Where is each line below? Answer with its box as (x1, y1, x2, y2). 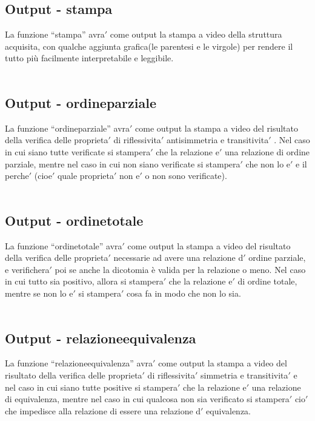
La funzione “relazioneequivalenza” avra (5, 357, 153, 369)
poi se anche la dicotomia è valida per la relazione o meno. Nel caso (55, 263, 306, 275)
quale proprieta (57, 169, 114, 182)
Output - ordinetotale (5, 210, 144, 229)
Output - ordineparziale (5, 93, 156, 112)
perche (5, 169, 29, 182)
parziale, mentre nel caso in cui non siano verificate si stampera (5, 157, 240, 170)
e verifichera (5, 263, 50, 275)
